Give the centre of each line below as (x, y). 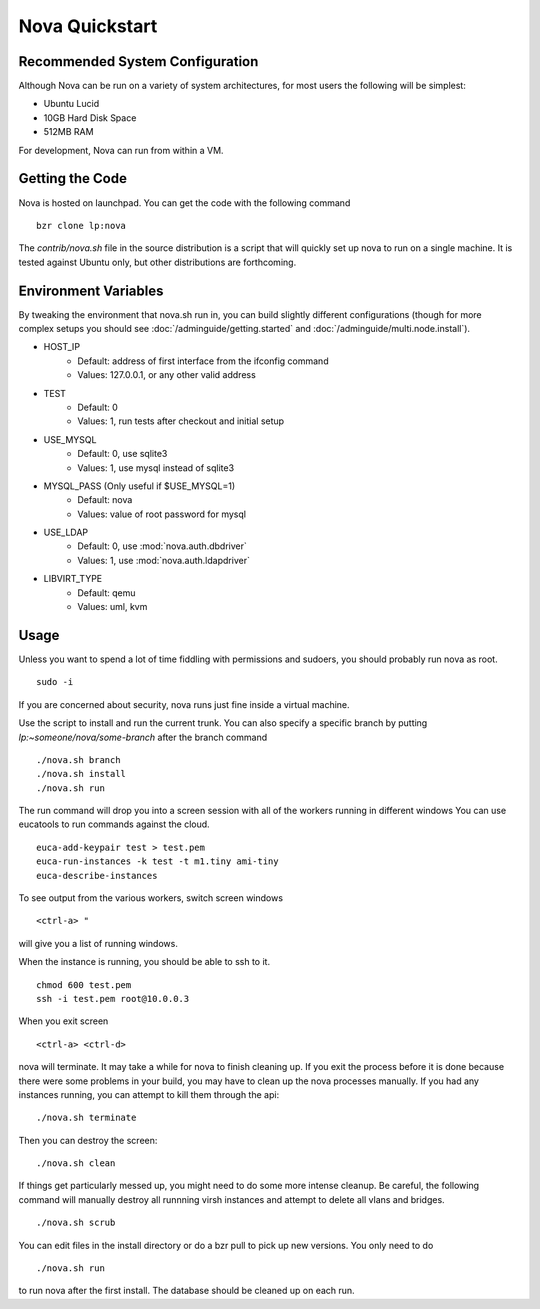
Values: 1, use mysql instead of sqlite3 (156, 467)
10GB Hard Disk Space (90, 117)
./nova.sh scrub (76, 1223)
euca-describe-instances (97, 875)
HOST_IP (61, 347)
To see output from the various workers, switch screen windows (151, 898)
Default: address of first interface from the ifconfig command (203, 361)
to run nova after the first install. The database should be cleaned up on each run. (186, 1291)
